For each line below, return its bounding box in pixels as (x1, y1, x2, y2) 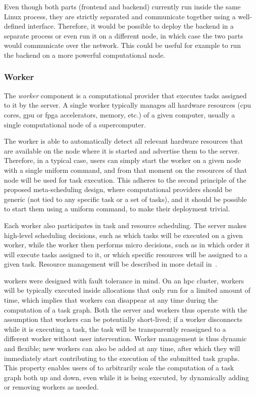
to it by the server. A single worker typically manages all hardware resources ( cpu (4, 100, 251, 110)
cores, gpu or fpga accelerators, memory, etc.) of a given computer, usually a (4, 109, 235, 119)
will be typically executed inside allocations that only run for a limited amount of (4, 285, 251, 295)
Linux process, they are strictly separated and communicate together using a (4, 11, 236, 21)
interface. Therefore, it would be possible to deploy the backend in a (28, 21, 234, 31)
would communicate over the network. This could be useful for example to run (4, 40, 241, 50)
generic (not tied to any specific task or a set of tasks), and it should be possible (4, 194, 247, 204)
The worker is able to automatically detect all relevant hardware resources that (4, 136, 243, 146)
